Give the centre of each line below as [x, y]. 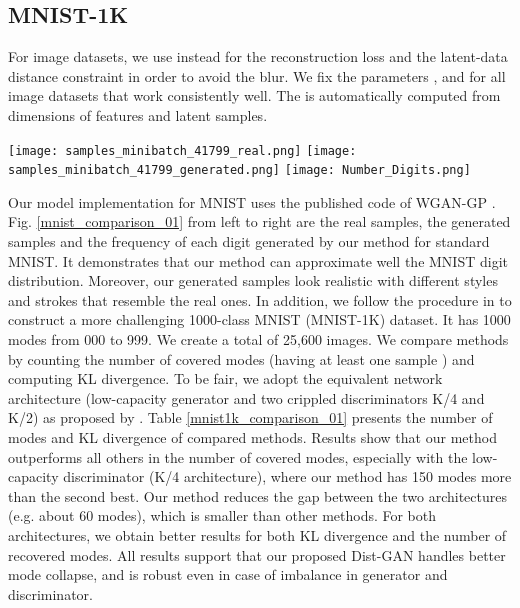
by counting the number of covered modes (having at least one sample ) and [241, 358]
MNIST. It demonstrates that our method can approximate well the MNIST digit [258, 260]
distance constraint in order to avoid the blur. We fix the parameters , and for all [257, 75]
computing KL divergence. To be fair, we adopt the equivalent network [225, 378]
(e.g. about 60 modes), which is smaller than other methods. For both [222, 515]
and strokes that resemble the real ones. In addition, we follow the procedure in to [260, 299]
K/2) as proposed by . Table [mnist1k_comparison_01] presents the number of [250, 417]
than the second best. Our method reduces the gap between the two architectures [257, 495]
